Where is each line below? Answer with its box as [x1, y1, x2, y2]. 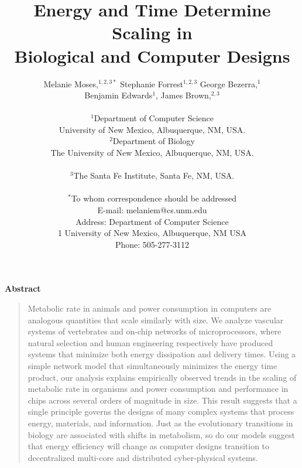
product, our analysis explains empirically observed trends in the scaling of [28, 371, 297, 383]
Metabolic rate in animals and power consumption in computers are [28, 302, 272, 314]
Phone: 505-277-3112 [115, 238, 190, 250]
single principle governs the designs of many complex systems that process [28, 405, 294, 418]
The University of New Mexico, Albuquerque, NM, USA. [50, 146, 254, 159]
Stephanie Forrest [120, 77, 183, 90]
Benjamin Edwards [84, 89, 153, 101]
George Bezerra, [200, 77, 258, 90]
